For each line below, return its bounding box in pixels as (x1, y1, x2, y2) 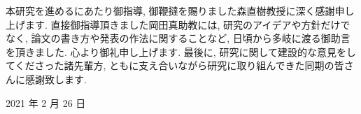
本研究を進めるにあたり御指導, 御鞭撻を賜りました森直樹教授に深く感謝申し (6, 3, 355, 17)
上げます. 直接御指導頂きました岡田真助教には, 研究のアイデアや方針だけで (6, 17, 351, 31)
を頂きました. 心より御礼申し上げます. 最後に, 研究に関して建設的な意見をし (6, 44, 356, 59)
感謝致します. (24, 71, 87, 86)
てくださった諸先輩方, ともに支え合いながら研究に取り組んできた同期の (6, 58, 334, 73)
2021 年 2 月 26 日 (6, 95, 86, 110)
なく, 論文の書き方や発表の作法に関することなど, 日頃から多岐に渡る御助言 (6, 31, 351, 45)
